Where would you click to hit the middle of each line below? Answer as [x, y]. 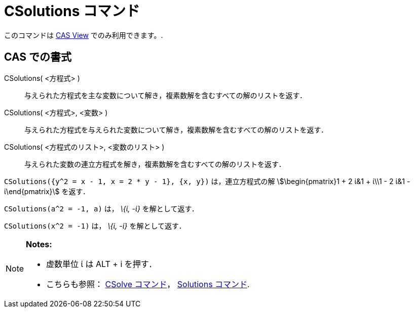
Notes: [39, 244]
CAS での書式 [38, 57]
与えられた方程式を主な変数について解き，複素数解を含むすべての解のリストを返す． [166, 95]
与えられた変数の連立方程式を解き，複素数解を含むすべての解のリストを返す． [155, 164]
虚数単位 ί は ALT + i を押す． [102, 264]
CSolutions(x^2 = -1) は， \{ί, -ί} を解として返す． [95, 226]
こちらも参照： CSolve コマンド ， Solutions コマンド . [148, 284]
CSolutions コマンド [72, 11]
